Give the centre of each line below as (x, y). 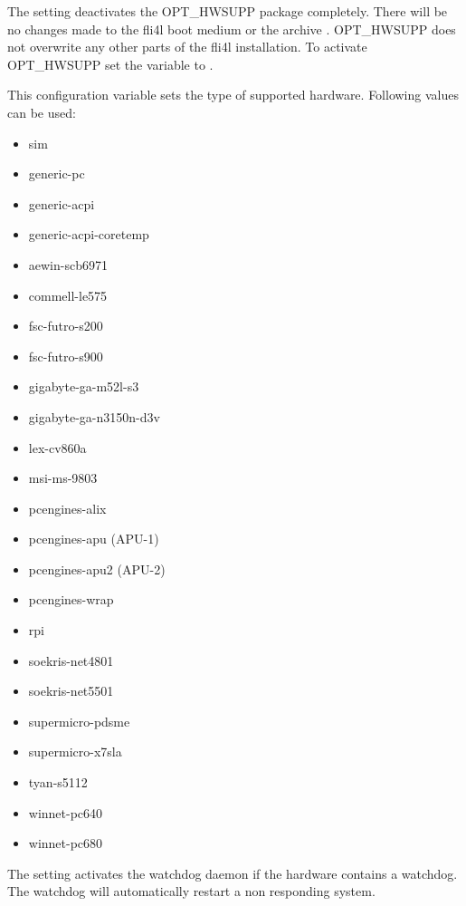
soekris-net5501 (71, 691)
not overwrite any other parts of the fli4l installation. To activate (187, 47)
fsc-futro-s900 (66, 356)
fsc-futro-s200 (66, 326)
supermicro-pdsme (79, 721)
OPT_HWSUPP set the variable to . (110, 64)
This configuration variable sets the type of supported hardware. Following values (233, 95)
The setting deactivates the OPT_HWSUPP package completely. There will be (228, 11)
